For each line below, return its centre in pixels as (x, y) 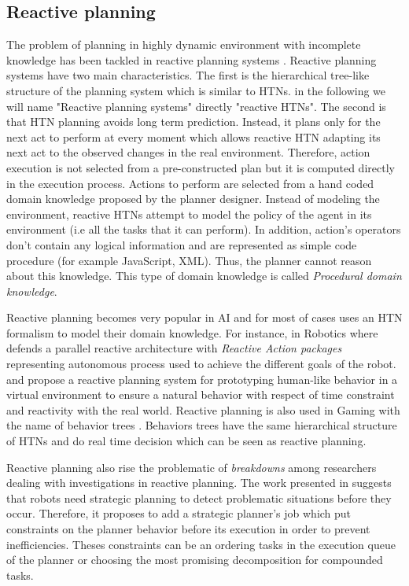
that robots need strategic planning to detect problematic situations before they (199, 498)
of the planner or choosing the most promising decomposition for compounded (195, 560)
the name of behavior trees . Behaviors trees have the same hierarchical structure (202, 425)
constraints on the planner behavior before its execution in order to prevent (188, 529)
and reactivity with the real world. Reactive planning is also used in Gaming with (203, 409)
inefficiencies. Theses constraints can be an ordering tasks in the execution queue (201, 544)
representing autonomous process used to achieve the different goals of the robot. (201, 364)
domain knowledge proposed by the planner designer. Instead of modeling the (193, 199)
